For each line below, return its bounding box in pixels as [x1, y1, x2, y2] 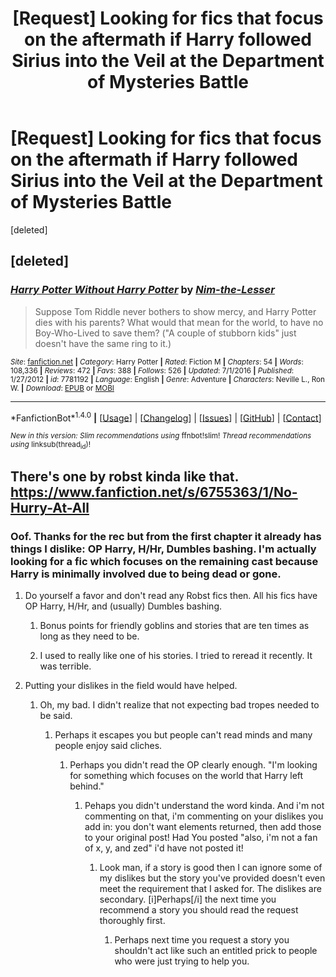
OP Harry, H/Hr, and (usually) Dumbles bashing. [24, 600, 223, 612]
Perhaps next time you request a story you [114, 934, 290, 946]
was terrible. [39, 660, 92, 672]
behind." [69, 780, 105, 792]
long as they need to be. [39, 630, 140, 642]
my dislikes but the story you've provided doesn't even [99, 872, 326, 884]
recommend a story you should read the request [99, 904, 299, 916]
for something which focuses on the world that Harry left [69, 770, 304, 782]
